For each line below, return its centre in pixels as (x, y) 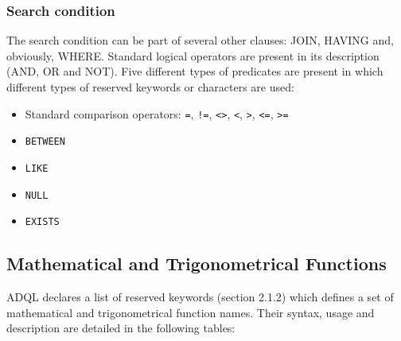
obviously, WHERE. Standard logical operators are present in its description (193, 55)
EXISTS (42, 222)
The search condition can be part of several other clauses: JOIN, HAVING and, (200, 40)
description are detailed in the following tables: (121, 328)
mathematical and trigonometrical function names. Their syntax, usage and (191, 312)
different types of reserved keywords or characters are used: (150, 87)
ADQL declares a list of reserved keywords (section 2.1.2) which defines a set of (200, 297)
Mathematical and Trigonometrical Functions (197, 263)
